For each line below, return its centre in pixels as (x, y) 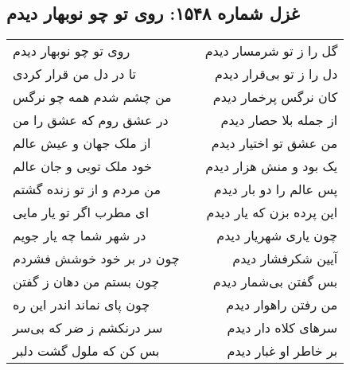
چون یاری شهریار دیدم (277, 236)
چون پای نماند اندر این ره (82, 305)
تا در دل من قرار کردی (75, 74)
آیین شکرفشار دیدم (285, 259)
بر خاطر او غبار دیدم (282, 351)
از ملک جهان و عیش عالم (82, 143)
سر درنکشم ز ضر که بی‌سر (88, 328)
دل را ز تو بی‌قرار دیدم (276, 74)
